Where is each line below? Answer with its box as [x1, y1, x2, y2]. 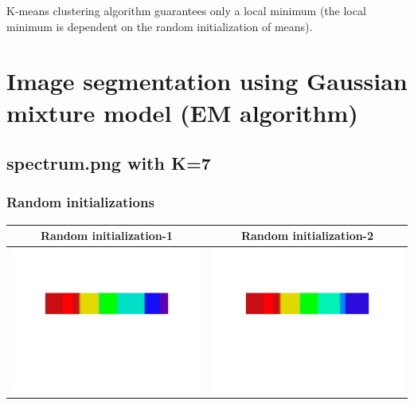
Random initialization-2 [240, 227, 374, 244]
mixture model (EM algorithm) [6, 96, 358, 128]
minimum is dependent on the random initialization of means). [6, 18, 313, 34]
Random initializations [6, 192, 154, 212]
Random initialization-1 [40, 227, 174, 244]
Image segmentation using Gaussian [6, 65, 408, 97]
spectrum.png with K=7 [6, 151, 211, 175]
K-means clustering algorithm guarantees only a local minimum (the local [6, 2, 366, 18]
